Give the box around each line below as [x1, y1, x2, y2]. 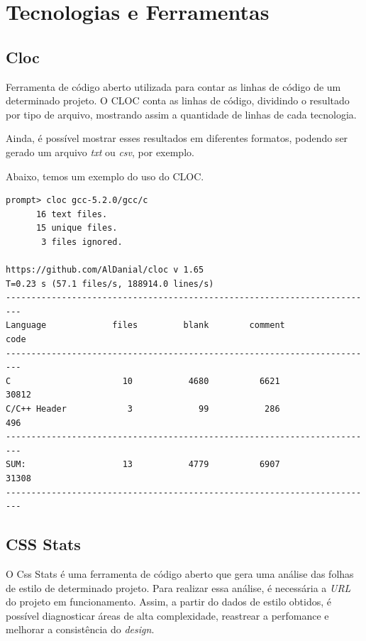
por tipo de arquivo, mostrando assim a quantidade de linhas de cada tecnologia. [6, 106, 357, 121]
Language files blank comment [6, 320, 285, 331]
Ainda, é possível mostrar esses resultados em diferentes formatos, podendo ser [6, 131, 348, 146]
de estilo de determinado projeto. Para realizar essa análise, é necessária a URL [6, 580, 351, 595]
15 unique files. [35, 223, 118, 234]
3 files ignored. [41, 236, 123, 247]
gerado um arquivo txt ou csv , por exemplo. [6, 144, 194, 159]
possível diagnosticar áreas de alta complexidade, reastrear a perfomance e [6, 608, 329, 623]
